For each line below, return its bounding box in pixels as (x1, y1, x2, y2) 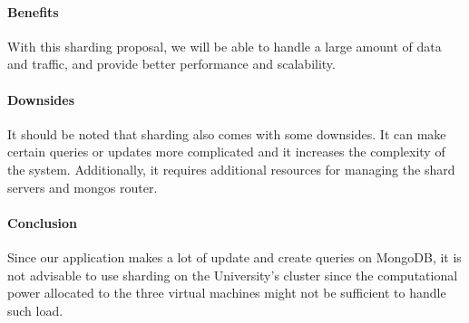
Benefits (7, 2, 59, 21)
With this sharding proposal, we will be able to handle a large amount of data (7, 36, 442, 55)
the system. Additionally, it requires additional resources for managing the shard (7, 159, 455, 178)
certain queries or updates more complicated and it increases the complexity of (7, 142, 445, 161)
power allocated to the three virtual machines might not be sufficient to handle (7, 283, 446, 302)
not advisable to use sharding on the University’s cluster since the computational (7, 265, 458, 284)
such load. (7, 300, 64, 319)
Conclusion (7, 213, 78, 232)
